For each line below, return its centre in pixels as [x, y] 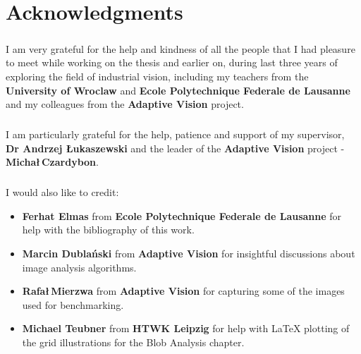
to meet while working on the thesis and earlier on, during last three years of [172, 62]
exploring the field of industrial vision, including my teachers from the [157, 76]
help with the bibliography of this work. [108, 230]
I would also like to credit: [62, 192]
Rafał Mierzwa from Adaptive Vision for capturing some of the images [183, 291]
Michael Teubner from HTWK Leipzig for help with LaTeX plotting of [186, 328]
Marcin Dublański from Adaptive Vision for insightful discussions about [189, 254]
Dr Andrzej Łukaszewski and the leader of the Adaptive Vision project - [175, 148]
